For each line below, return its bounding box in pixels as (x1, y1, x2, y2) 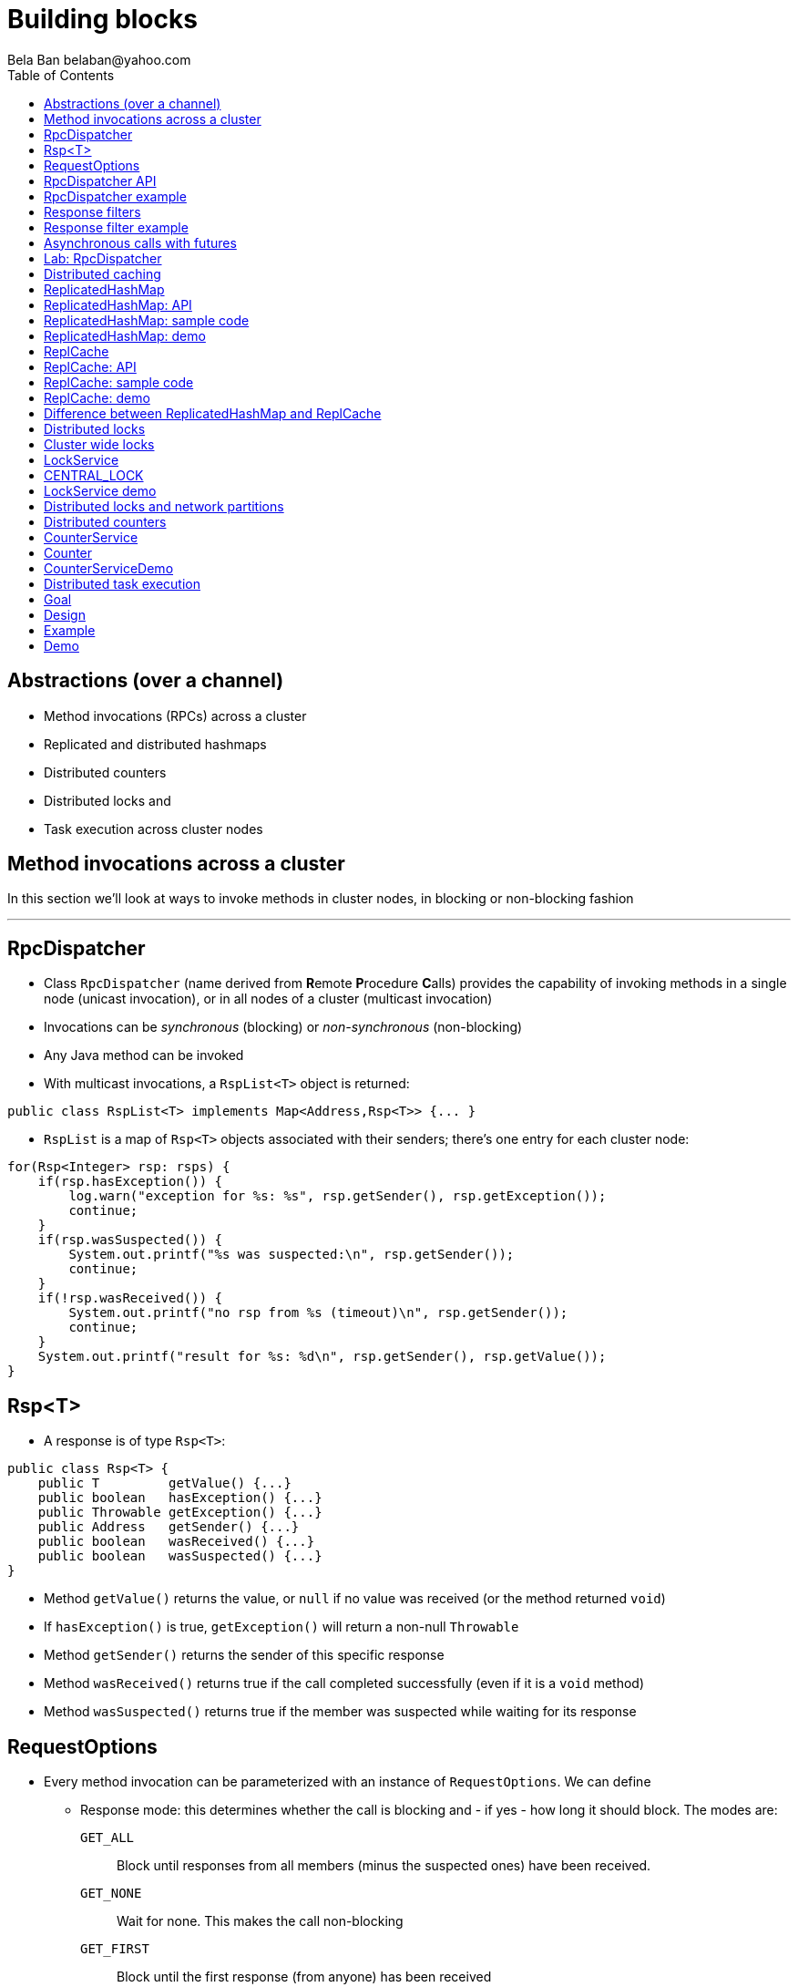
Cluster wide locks (44, 436, 155, 452)
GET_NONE (80, 1885, 142, 1900)
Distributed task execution (44, 575, 200, 592)
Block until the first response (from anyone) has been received (117, 1968, 492, 1984)
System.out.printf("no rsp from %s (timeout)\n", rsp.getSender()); (68, 1305, 568, 1321)
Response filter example (44, 219, 189, 235)
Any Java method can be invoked (44, 1047, 244, 1064)
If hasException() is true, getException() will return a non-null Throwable (44, 1619, 519, 1635)
